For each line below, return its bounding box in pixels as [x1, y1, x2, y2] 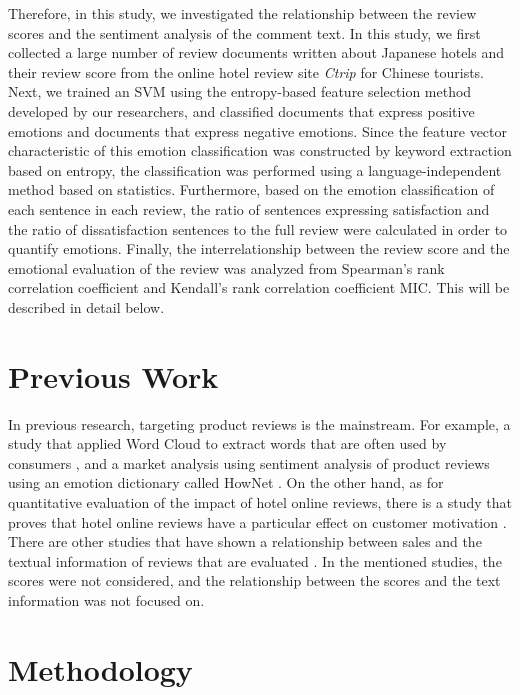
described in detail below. [8, 296, 165, 317]
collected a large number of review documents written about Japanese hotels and [8, 42, 505, 63]
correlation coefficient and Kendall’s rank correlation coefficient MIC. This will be [8, 277, 510, 298]
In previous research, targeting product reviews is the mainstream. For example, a [8, 413, 511, 434]
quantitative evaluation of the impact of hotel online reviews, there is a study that [8, 492, 512, 512]
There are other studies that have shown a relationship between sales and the [8, 531, 482, 552]
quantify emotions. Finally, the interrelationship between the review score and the [8, 238, 510, 259]
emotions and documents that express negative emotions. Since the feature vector [8, 120, 508, 141]
